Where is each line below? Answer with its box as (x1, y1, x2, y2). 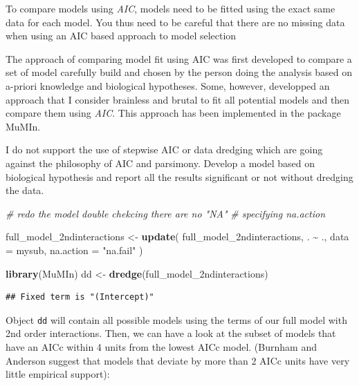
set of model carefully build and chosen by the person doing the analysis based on (6, 65, 353, 79)
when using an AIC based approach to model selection (6, 28, 237, 43)
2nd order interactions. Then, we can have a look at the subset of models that (6, 326, 336, 340)
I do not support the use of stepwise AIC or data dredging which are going (6, 142, 323, 157)
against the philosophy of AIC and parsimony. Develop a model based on (6, 155, 315, 170)
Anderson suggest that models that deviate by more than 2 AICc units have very (6, 353, 350, 367)
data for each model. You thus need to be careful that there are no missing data (6, 15, 345, 29)
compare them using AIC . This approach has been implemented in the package (6, 106, 341, 120)
